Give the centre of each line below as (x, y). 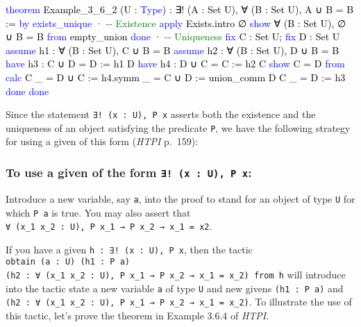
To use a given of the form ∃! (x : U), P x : (129, 172)
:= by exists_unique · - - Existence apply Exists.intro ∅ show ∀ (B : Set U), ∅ (176, 23)
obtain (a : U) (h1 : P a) (68, 262)
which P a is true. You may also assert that (98, 212)
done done (27, 91)
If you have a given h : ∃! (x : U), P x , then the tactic (129, 249)
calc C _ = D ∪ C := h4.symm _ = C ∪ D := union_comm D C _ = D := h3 (176, 77)
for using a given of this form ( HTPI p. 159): (102, 141)
